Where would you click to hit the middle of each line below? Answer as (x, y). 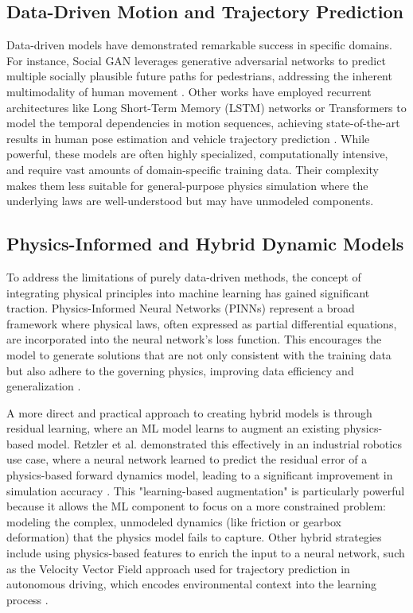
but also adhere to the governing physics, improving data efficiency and (180, 370)
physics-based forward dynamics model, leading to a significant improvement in (200, 475)
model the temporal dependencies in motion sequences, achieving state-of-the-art (203, 123)
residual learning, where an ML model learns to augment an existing (173, 428)
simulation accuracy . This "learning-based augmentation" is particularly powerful (206, 490)
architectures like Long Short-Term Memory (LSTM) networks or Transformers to (206, 107)
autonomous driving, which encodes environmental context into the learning (192, 584)
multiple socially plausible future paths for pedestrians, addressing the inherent (199, 76)
